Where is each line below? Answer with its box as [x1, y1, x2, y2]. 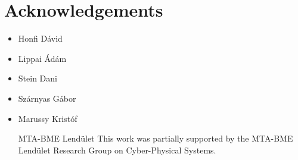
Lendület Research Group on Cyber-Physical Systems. [18, 143, 216, 156]
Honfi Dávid [18, 32, 63, 45]
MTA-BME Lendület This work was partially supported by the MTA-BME [18, 132, 293, 145]
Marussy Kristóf [18, 112, 77, 124]
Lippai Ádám [18, 52, 67, 64]
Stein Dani [18, 72, 57, 84]
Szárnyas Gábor [18, 92, 76, 104]
